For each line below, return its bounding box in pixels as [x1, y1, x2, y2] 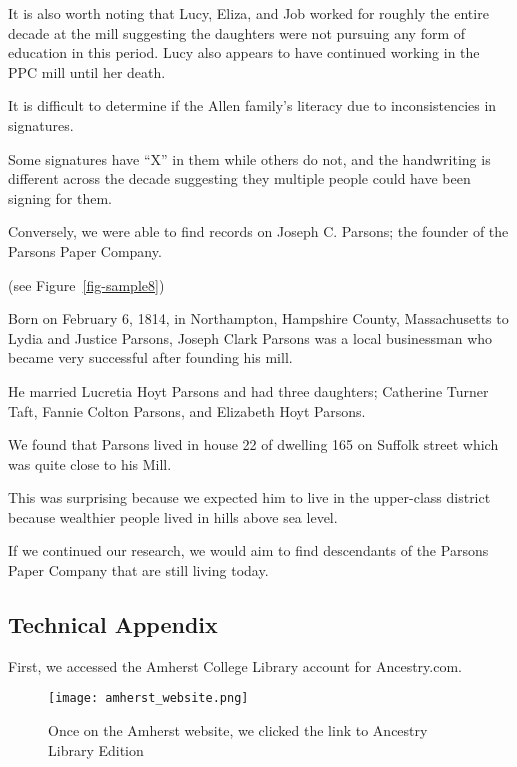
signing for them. [8, 187, 112, 208]
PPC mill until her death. [8, 61, 166, 82]
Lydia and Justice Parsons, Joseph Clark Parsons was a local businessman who [8, 327, 493, 348]
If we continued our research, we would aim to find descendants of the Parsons [8, 540, 489, 561]
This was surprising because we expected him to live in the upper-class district [8, 487, 491, 508]
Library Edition [48, 739, 144, 760]
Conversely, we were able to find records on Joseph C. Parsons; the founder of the [8, 221, 509, 242]
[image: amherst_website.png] [48, 691, 249, 706]
